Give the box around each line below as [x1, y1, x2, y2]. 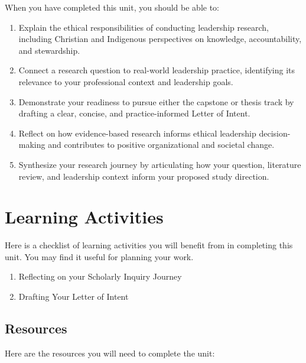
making [18, 138, 45, 151]
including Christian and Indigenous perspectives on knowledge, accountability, [18, 33, 302, 45]
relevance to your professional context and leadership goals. [18, 75, 233, 87]
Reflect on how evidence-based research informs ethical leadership [18, 127, 256, 139]
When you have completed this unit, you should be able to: [5, 1, 220, 13]
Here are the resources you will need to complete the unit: [5, 346, 215, 359]
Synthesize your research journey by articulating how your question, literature [18, 158, 301, 170]
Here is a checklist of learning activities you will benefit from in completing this [5, 239, 293, 251]
